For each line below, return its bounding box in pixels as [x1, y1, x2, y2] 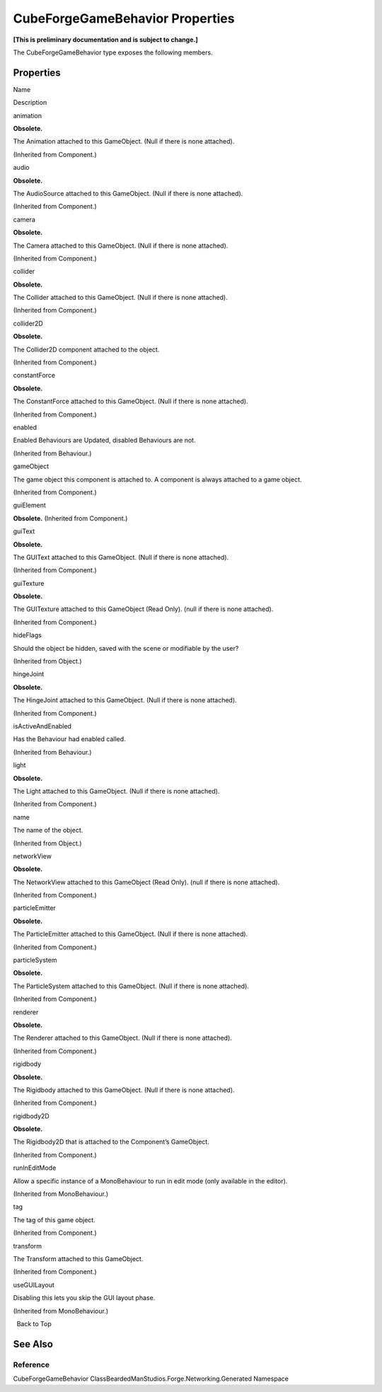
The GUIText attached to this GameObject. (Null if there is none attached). [13, 552, 229, 562]
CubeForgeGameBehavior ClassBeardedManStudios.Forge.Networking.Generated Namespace [13, 1374, 289, 1383]
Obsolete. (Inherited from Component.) [13, 514, 128, 523]
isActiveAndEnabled [13, 721, 72, 730]
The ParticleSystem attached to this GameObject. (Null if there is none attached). [13, 982, 249, 990]
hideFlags [13, 631, 42, 639]
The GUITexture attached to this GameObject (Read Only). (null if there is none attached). [13, 605, 274, 613]
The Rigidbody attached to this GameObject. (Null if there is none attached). [13, 1086, 235, 1094]
